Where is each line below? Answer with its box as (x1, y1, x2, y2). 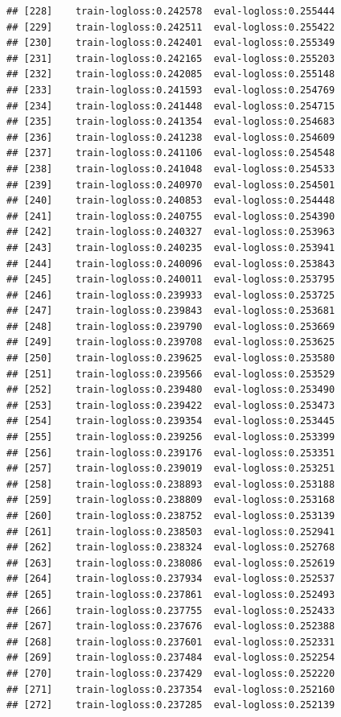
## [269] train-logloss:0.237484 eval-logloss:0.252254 (6, 652, 335, 664)
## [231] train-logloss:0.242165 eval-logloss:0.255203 (6, 52, 335, 64)
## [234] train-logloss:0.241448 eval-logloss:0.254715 (6, 100, 335, 112)
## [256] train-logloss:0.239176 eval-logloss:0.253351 (6, 447, 335, 459)
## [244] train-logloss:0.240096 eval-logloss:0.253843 (6, 258, 335, 270)
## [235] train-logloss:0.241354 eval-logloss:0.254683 (6, 116, 335, 128)
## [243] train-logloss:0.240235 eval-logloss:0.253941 (6, 241, 335, 253)
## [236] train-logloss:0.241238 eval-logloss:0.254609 (6, 131, 335, 143)
